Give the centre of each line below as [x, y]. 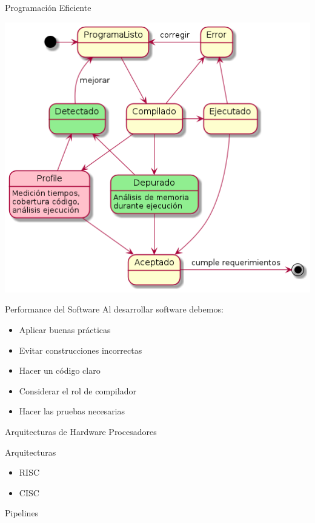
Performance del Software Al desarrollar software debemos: [114, 309]
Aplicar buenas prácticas [65, 329]
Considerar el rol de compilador [78, 390]
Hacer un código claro [60, 370]
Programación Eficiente [48, 7]
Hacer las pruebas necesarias [72, 411]
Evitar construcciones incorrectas [81, 350]
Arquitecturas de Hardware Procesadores [81, 431]
